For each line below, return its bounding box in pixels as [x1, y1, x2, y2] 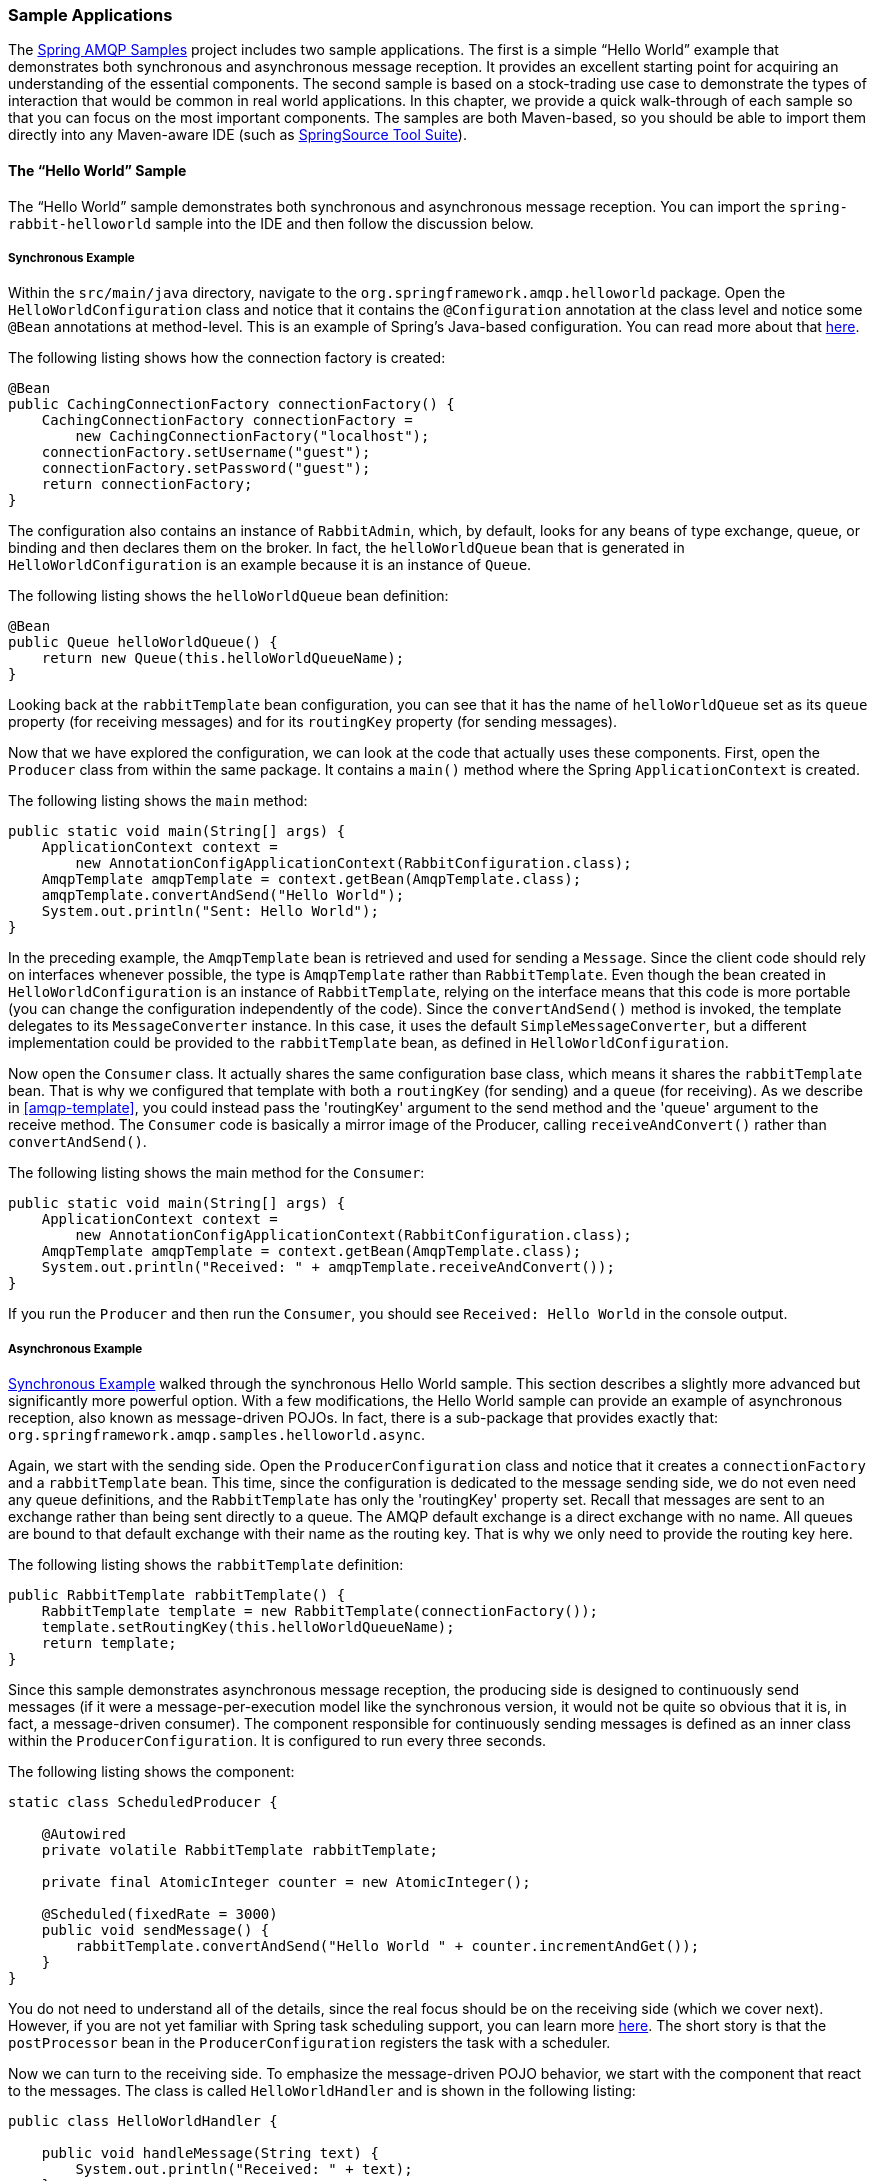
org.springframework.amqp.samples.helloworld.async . [8, 1426, 426, 1444]
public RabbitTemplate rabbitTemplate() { [8, 1587, 346, 1604]
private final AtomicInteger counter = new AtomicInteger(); [41, 1874, 531, 1891]
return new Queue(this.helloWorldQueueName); [41, 650, 405, 667]
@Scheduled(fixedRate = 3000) [41, 1906, 278, 1923]
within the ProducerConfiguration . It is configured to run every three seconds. [8, 1732, 547, 1750]
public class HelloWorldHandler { [8, 2113, 278, 2130]
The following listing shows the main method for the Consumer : [8, 1164, 425, 1182]
